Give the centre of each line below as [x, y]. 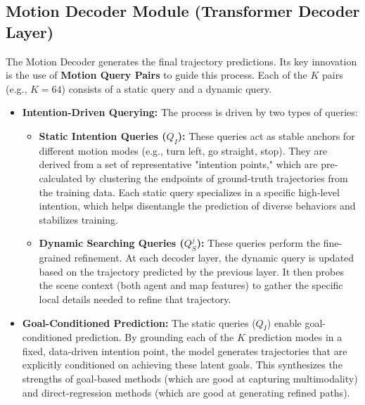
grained [55, 258]
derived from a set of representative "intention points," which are [178, 164]
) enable [284, 322]
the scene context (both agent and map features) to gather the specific [191, 285]
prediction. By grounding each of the [155, 337]
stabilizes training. [78, 219]
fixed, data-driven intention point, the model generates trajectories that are [185, 351]
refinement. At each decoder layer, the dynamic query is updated [214, 258]
